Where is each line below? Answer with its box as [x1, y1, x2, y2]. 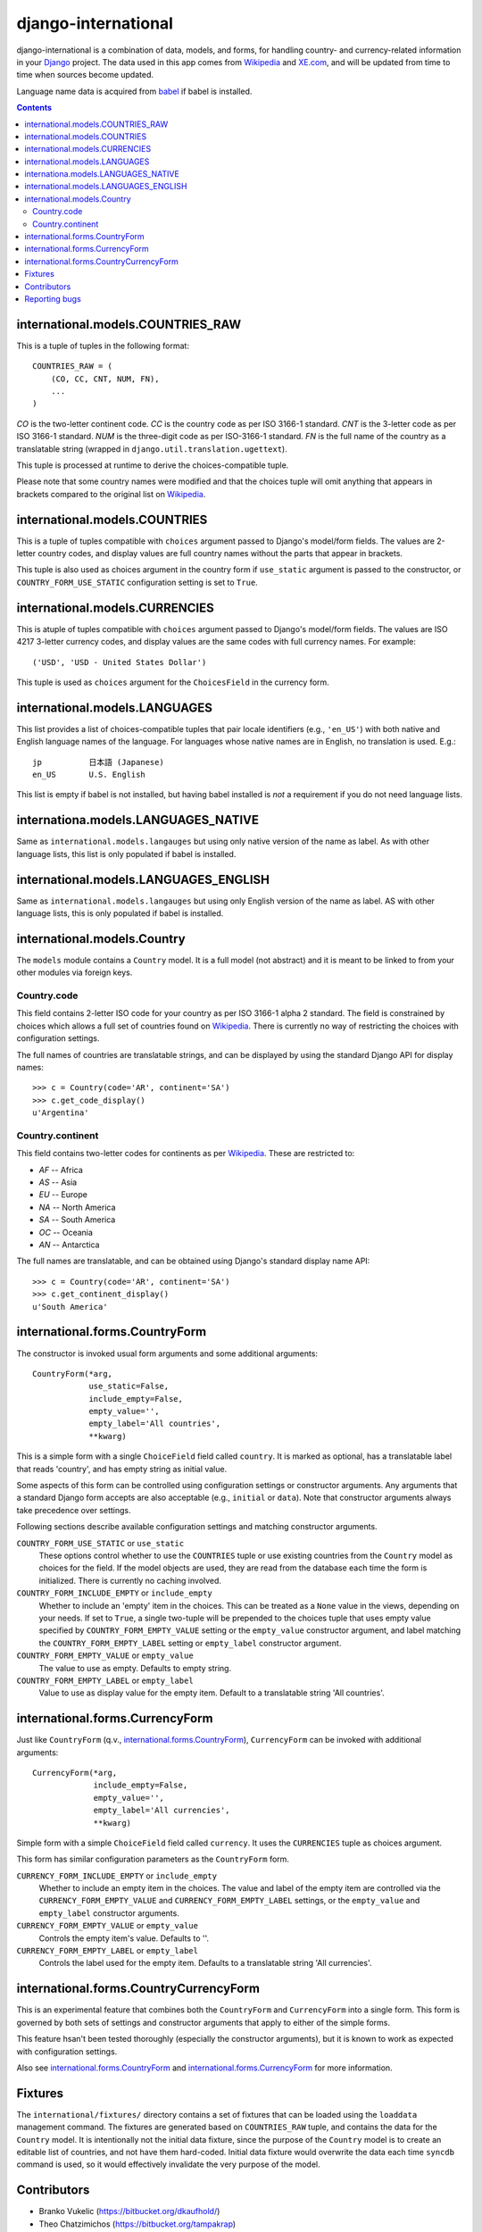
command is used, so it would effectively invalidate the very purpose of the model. [16, 2159, 320, 2170]
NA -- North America [38, 1202, 116, 1212]
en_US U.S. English [32, 770, 146, 780]
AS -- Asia [38, 1177, 78, 1187]
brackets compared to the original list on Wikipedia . [16, 488, 206, 499]
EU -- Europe [38, 1189, 88, 1200]
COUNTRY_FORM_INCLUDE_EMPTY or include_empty [16, 1587, 213, 1598]
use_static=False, [88, 1381, 170, 1392]
